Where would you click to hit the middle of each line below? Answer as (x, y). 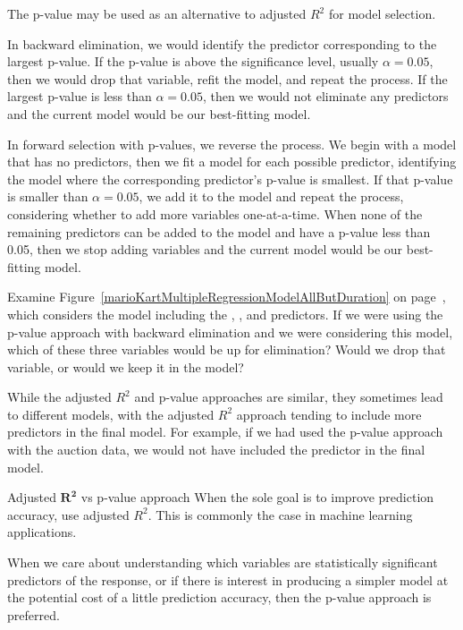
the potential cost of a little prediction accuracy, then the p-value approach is (219, 597)
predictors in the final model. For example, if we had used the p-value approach (225, 432)
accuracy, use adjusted (68, 514)
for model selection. (382, 13)
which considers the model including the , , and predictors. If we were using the (225, 314)
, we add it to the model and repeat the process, (271, 196)
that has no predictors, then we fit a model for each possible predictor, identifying (232, 162)
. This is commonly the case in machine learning (280, 514)
